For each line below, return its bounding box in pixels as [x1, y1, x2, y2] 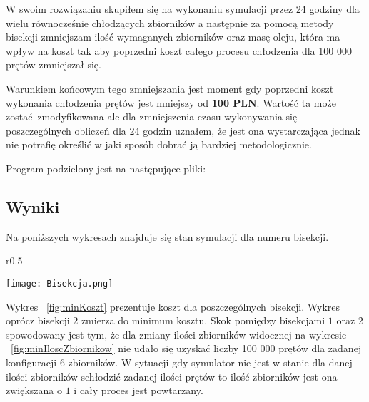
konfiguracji [6, 354, 57, 369]
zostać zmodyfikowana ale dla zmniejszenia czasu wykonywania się [6, 109, 298, 124]
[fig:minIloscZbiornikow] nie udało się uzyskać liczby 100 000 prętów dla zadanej [11, 341, 362, 356]
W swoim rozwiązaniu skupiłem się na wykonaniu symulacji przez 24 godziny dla [6, 1, 360, 16]
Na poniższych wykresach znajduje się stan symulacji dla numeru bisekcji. [6, 229, 329, 244]
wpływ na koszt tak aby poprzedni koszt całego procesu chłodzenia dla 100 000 [6, 43, 352, 58]
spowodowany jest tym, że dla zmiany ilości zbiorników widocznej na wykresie [6, 326, 347, 341]
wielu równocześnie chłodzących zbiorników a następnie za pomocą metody [6, 15, 334, 30]
